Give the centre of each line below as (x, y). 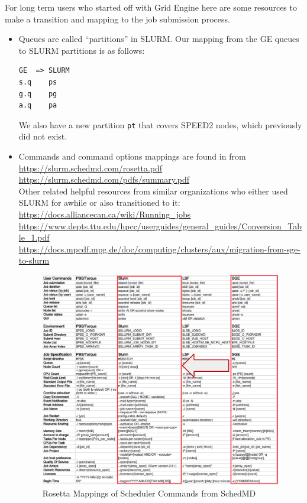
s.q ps (38, 82)
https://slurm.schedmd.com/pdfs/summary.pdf (104, 179)
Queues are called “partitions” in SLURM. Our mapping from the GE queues (159, 39)
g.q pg (38, 94)
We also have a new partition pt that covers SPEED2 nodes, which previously (160, 124)
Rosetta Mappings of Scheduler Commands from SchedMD (149, 493)
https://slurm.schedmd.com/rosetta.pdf (91, 168)
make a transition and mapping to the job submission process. (117, 19)
